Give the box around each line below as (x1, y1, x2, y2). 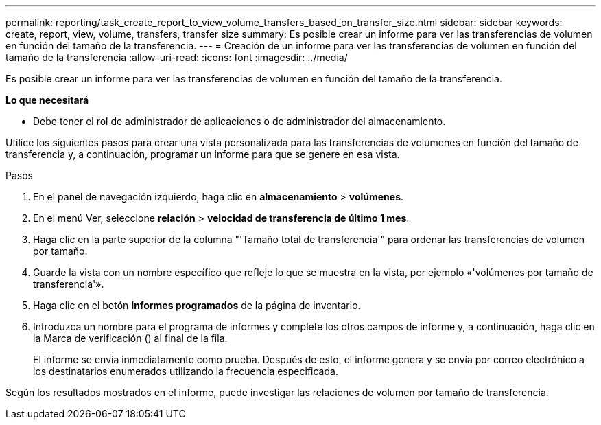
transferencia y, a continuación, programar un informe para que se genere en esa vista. (5, 148, 400, 160)
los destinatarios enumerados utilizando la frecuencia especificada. (33, 365, 338, 377)
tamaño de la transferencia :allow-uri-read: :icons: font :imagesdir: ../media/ (5, 51, 348, 63)
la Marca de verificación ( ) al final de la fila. (33, 332, 228, 344)
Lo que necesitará (5, 94, 89, 106)
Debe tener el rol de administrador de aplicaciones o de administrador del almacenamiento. (33, 115, 446, 127)
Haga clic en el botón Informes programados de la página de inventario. (33, 299, 361, 311)
